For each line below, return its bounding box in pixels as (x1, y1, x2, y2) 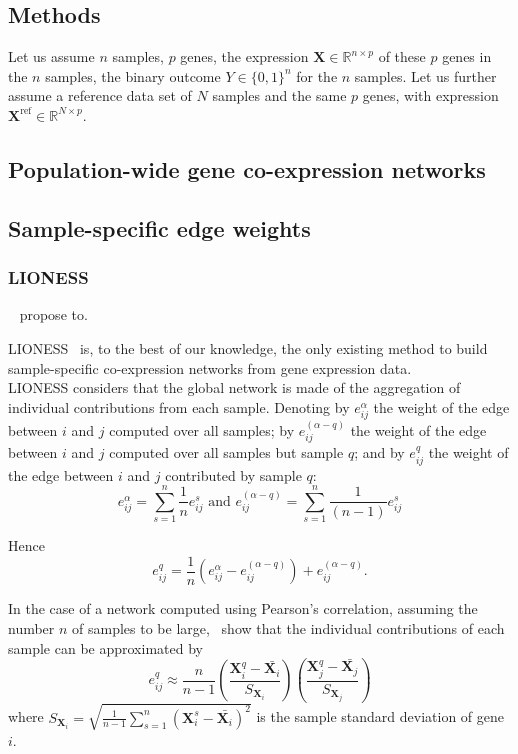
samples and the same (212, 85, 347, 106)
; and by (354, 442, 405, 463)
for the (296, 65, 338, 86)
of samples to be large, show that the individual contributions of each (72, 617, 505, 638)
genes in (442, 46, 492, 67)
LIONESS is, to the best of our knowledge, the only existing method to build (8, 337, 488, 358)
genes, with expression (362, 85, 499, 106)
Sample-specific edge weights (8, 212, 311, 243)
